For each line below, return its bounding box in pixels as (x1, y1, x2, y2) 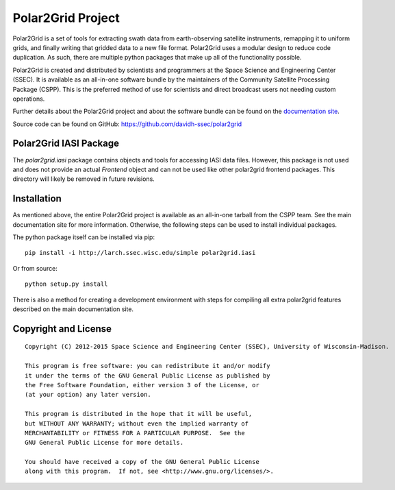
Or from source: (12, 264, 58, 272)
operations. (12, 95, 45, 103)
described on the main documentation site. (12, 305, 133, 313)
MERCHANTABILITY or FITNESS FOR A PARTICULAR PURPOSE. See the (25, 429, 246, 437)
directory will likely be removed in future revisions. (12, 175, 155, 183)
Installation (12, 193, 62, 205)
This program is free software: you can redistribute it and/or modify (25, 362, 270, 370)
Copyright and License (12, 323, 112, 334)
